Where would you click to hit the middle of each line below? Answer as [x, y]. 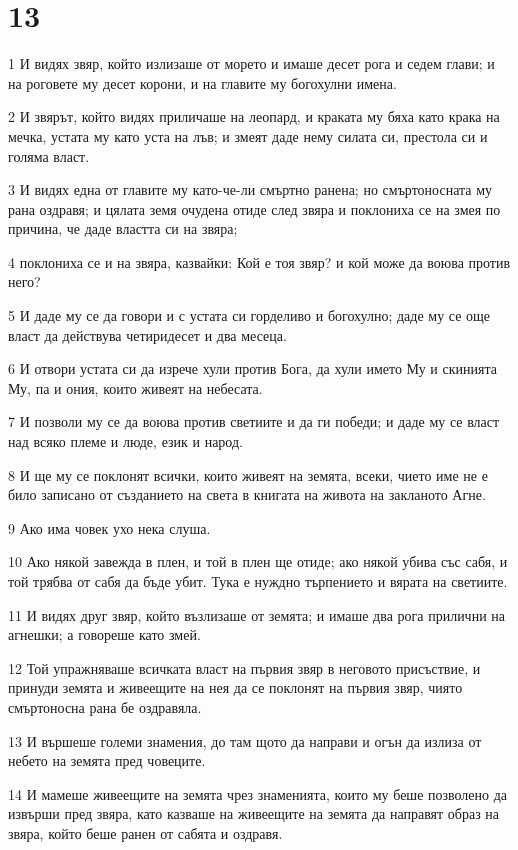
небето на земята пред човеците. [107, 760]
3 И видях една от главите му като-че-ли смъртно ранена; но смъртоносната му [250, 189]
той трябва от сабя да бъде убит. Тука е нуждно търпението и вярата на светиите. [258, 581]
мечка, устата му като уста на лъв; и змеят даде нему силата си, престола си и [248, 135]
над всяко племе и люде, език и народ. [125, 441]
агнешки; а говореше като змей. [104, 634]
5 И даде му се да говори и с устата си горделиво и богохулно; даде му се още [249, 315]
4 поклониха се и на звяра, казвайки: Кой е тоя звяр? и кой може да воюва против [259, 261]
